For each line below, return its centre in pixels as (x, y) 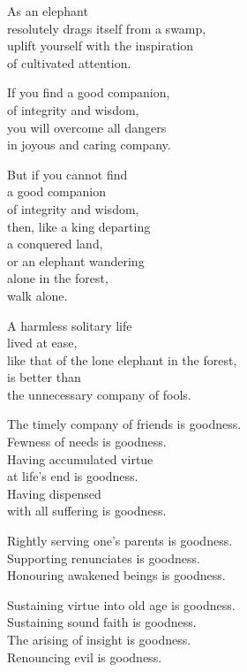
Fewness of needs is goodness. (87, 442)
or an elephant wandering (76, 260)
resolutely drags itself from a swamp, (107, 28)
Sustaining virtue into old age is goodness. (121, 604)
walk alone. (37, 295)
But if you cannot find (67, 174)
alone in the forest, (58, 278)
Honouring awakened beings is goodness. (116, 575)
